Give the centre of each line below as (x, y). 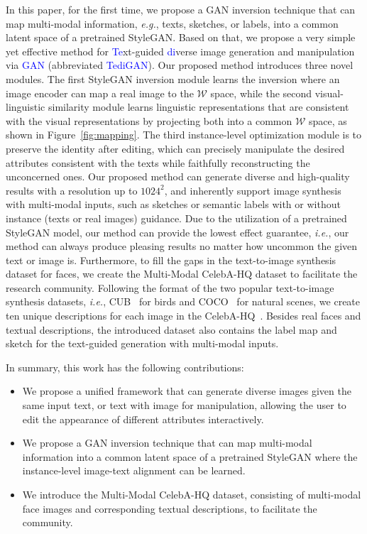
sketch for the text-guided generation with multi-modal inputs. (142, 343)
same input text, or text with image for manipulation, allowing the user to (184, 405)
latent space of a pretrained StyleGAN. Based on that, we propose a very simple (181, 37)
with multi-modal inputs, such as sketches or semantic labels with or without (173, 204)
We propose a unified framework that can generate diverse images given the (187, 391)
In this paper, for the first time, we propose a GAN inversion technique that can (181, 9)
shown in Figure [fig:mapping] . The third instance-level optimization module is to (184, 135)
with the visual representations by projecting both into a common (149, 120)
